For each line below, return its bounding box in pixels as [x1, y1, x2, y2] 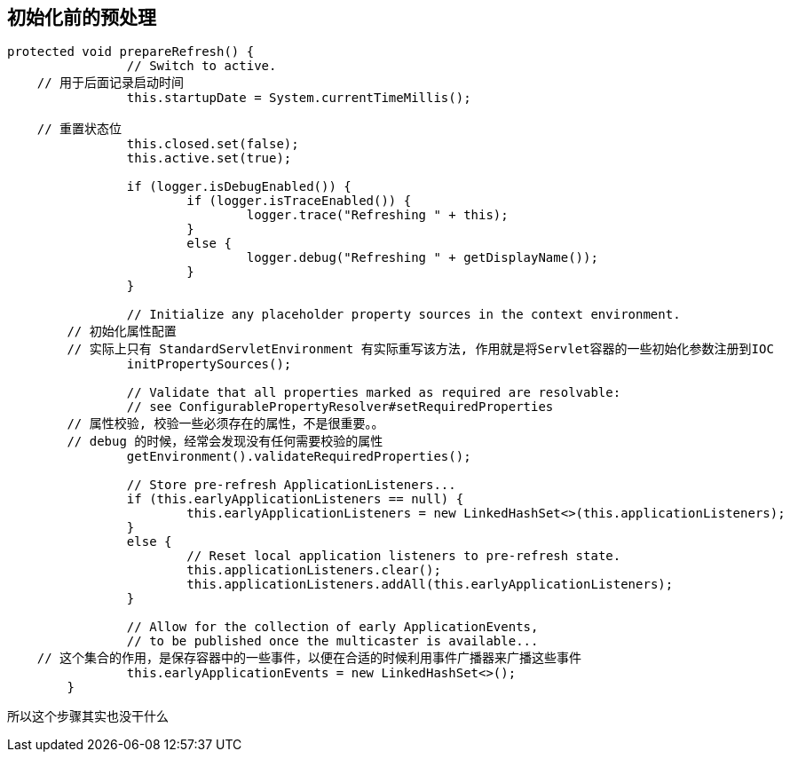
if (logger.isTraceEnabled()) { [186, 194, 412, 209]
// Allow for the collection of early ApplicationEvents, [126, 620, 539, 635]
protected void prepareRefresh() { [7, 44, 255, 59]
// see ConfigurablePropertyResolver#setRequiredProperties [126, 399, 554, 415]
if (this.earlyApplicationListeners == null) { [126, 492, 464, 507]
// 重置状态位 [36, 122, 122, 137]
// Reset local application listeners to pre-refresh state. [186, 549, 621, 564]
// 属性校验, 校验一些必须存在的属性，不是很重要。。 [67, 416, 384, 431]
